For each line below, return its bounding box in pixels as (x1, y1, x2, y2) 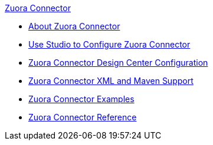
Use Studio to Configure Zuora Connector (28, 39, 191, 49)
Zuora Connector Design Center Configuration (28, 58, 208, 68)
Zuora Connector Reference (28, 112, 137, 122)
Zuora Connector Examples (28, 94, 135, 104)
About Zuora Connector (28, 21, 120, 31)
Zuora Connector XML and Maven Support (28, 76, 194, 86)
